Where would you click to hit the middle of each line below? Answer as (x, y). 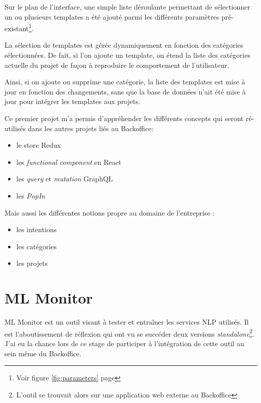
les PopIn (31, 195)
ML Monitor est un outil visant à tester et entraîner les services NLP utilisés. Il (127, 322)
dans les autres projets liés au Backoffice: (91, 128)
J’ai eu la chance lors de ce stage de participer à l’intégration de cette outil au (124, 343)
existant (17, 28)
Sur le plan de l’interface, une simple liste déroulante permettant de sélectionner (127, 7)
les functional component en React (69, 162)
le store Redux (39, 145)
